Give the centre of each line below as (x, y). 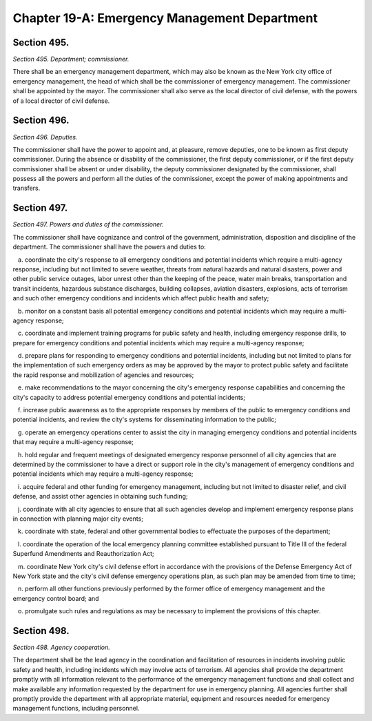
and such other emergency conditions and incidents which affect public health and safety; (141, 298)
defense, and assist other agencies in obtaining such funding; (101, 497)
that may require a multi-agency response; (73, 442)
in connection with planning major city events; (78, 519)
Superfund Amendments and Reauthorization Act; (83, 554)
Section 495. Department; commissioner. (71, 59)
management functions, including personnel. (76, 709)
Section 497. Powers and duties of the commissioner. (88, 224)
